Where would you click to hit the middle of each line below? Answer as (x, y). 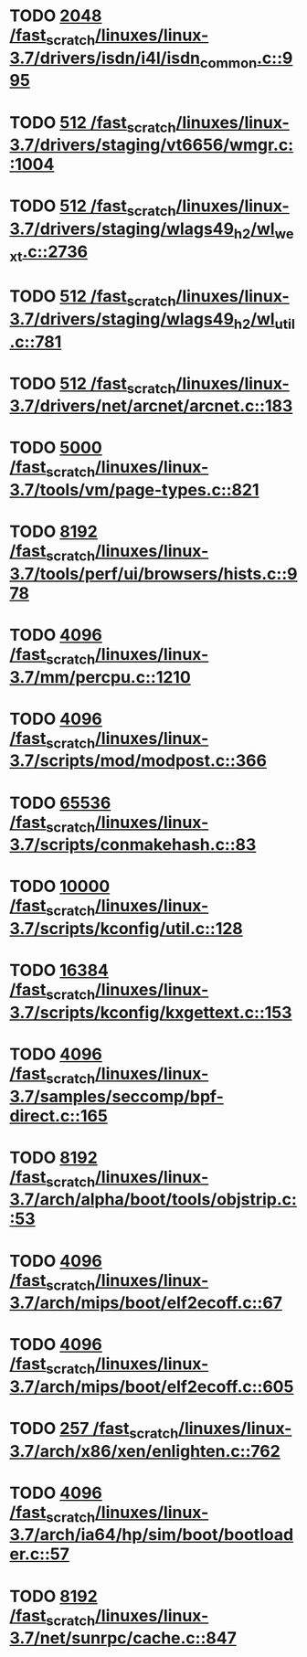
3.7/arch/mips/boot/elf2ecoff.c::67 (146, 1303)
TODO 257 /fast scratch (94, 1430)
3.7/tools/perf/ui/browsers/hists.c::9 (153, 574)
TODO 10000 (60, 887)
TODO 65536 (60, 803)
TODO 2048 (56, 16)
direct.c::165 (58, 1115)
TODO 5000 (56, 448)
